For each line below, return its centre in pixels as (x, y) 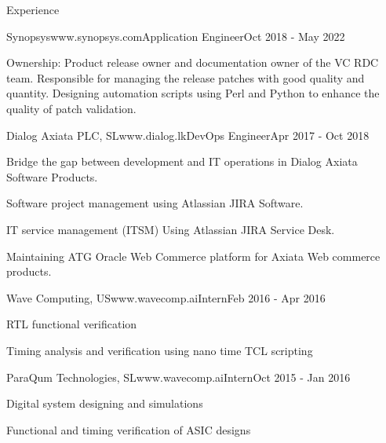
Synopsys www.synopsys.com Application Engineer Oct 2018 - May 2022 (176, 36)
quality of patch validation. (71, 108)
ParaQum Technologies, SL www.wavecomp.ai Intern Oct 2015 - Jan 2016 (178, 377)
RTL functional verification (72, 324)
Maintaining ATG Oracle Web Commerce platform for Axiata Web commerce (193, 256)
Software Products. (52, 176)
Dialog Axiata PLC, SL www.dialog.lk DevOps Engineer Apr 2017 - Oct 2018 (188, 135)
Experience (33, 9)
